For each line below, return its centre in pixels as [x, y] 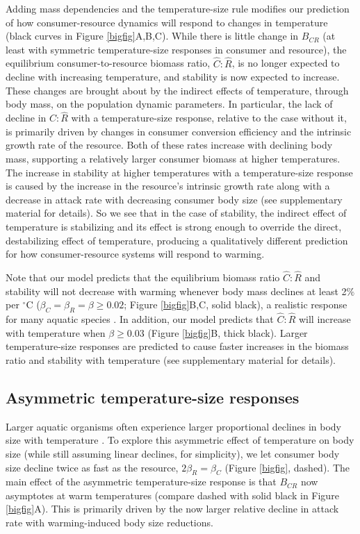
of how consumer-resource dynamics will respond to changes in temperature [167, 22]
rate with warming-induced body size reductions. [109, 523]
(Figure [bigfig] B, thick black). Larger [228, 332]
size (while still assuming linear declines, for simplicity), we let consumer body [173, 453]
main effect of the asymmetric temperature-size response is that [141, 482]
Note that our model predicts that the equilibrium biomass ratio [143, 277]
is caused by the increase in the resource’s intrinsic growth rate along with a [168, 186]
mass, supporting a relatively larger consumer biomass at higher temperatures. [173, 158]
